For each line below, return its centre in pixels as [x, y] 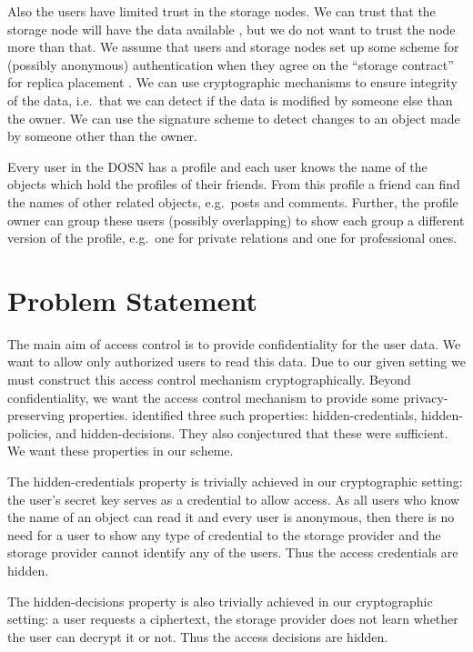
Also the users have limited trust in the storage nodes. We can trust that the [221, 11]
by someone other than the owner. [102, 136]
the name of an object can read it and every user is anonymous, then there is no [231, 517]
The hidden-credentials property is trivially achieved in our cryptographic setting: [235, 481]
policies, [30, 432]
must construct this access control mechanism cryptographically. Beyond [209, 380]
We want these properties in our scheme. [121, 451]
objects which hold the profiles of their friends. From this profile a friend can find [234, 184]
